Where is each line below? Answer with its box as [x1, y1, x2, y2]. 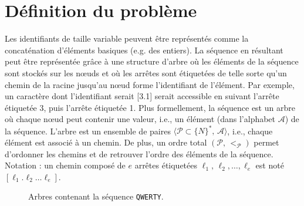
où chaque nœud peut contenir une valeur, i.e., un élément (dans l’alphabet [5, 113, 276, 125]
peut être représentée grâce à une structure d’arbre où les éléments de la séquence [5, 55, 299, 67]
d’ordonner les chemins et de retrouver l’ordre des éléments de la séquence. [5, 147, 273, 160]
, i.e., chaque [227, 124, 273, 137]
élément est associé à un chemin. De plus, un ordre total [5, 136, 207, 148]
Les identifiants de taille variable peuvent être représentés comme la [5, 32, 249, 45]
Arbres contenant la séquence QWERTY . [28, 190, 164, 202]
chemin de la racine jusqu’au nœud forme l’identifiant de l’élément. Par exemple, [5, 78, 295, 90]
